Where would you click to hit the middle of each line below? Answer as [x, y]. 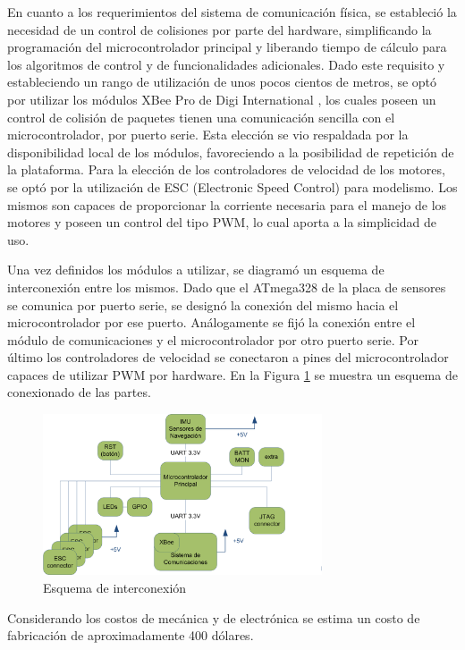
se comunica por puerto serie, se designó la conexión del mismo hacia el [203, 304]
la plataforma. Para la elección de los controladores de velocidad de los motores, [226, 169]
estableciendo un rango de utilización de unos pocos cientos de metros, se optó [222, 82]
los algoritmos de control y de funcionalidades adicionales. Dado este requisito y [226, 64]
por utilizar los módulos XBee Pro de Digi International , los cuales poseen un [222, 99]
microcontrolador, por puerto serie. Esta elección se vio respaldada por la [208, 135]
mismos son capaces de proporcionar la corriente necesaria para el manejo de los [227, 204]
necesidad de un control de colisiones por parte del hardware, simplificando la [220, 29]
